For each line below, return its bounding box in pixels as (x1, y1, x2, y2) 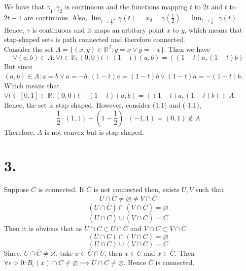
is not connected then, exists (93, 184, 179, 194)
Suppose (4, 184, 29, 194)
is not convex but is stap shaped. (44, 126, 144, 137)
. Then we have (164, 43, 210, 54)
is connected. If (38, 184, 84, 194)
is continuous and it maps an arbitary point (32, 24, 164, 35)
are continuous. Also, (24, 12, 87, 22)
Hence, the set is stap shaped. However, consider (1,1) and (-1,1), (4, 99, 201, 110)
